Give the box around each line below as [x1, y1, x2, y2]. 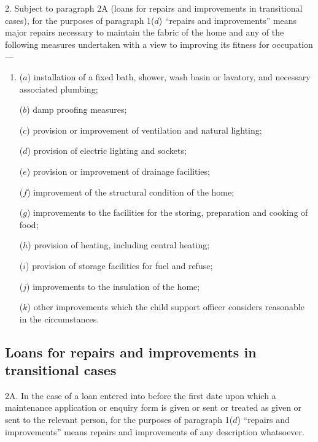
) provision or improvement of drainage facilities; [26, 164, 210, 177]
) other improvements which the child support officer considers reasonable [27, 300, 304, 313]
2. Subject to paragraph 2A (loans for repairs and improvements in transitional [5, 2, 303, 14]
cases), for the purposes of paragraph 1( [5, 13, 155, 26]
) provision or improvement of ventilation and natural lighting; [26, 123, 262, 136]
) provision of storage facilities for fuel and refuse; [26, 259, 213, 272]
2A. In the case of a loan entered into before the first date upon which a [5, 389, 276, 402]
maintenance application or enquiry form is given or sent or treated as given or [5, 401, 302, 414]
